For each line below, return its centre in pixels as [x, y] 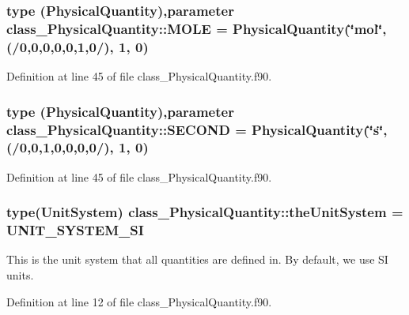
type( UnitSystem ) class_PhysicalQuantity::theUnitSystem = [205, 212]
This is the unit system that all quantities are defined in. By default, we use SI [197, 259]
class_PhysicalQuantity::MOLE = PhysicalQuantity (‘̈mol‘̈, [197, 28]
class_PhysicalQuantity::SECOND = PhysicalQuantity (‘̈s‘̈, [197, 129]
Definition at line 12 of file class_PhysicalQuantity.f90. [139, 301]
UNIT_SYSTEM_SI [75, 230]
